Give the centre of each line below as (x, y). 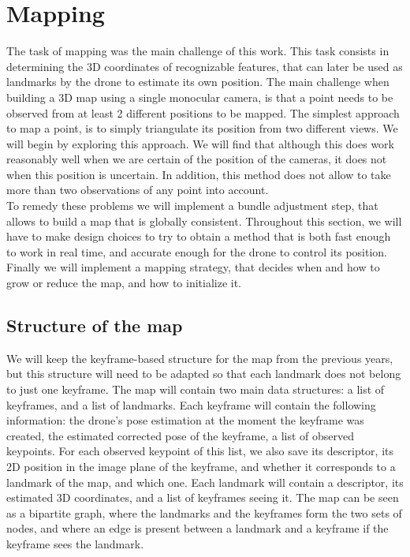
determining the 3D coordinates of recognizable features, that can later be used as (205, 66)
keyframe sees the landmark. (75, 543)
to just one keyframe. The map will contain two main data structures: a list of (196, 389)
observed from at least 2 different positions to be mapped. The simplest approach (203, 112)
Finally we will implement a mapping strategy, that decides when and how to (193, 267)
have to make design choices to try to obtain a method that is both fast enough (199, 236)
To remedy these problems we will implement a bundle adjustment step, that (192, 206)
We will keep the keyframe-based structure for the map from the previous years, (200, 358)
